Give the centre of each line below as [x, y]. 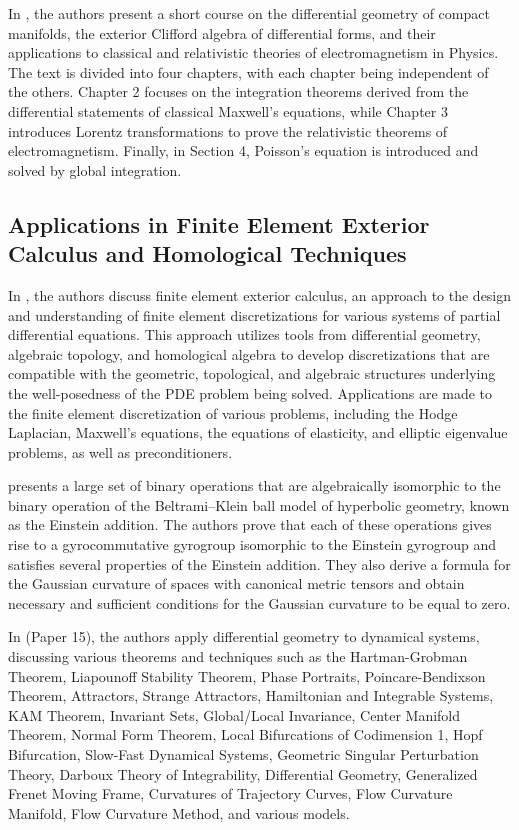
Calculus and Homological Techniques [207, 253]
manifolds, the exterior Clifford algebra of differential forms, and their [222, 32]
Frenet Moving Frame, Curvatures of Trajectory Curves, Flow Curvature [230, 793]
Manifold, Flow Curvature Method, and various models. [179, 812]
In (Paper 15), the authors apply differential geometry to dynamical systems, [244, 636]
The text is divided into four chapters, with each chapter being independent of [248, 71]
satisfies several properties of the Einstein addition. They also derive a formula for [259, 563]
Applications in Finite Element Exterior [219, 223]
